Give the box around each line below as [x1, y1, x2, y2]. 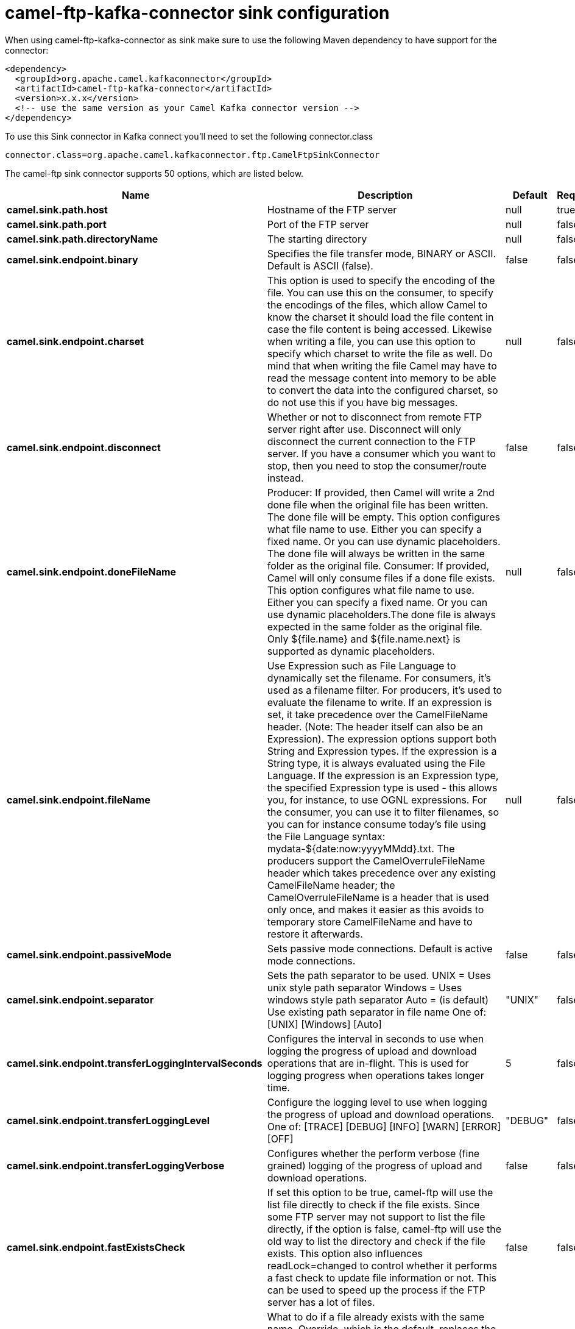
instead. [267, 471, 304, 484]
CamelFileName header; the [267, 878, 395, 891]
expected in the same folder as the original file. [267, 620, 482, 633]
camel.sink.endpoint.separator [7, 993, 154, 1006]
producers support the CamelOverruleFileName [267, 854, 485, 867]
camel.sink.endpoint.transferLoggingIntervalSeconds [7, 1056, 263, 1069]
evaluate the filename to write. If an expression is [267, 696, 492, 708]
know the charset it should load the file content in [267, 310, 494, 323]
